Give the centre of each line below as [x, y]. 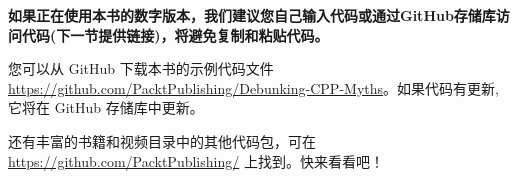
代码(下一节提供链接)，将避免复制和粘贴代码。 [175, 34]
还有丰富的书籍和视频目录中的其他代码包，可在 [162, 140]
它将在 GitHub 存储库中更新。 [106, 107]
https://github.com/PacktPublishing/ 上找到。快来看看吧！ [196, 160]
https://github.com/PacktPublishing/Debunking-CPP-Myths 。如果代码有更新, [253, 87]
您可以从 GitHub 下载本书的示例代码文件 [141, 68]
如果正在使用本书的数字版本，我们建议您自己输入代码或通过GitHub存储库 [252, 15]
